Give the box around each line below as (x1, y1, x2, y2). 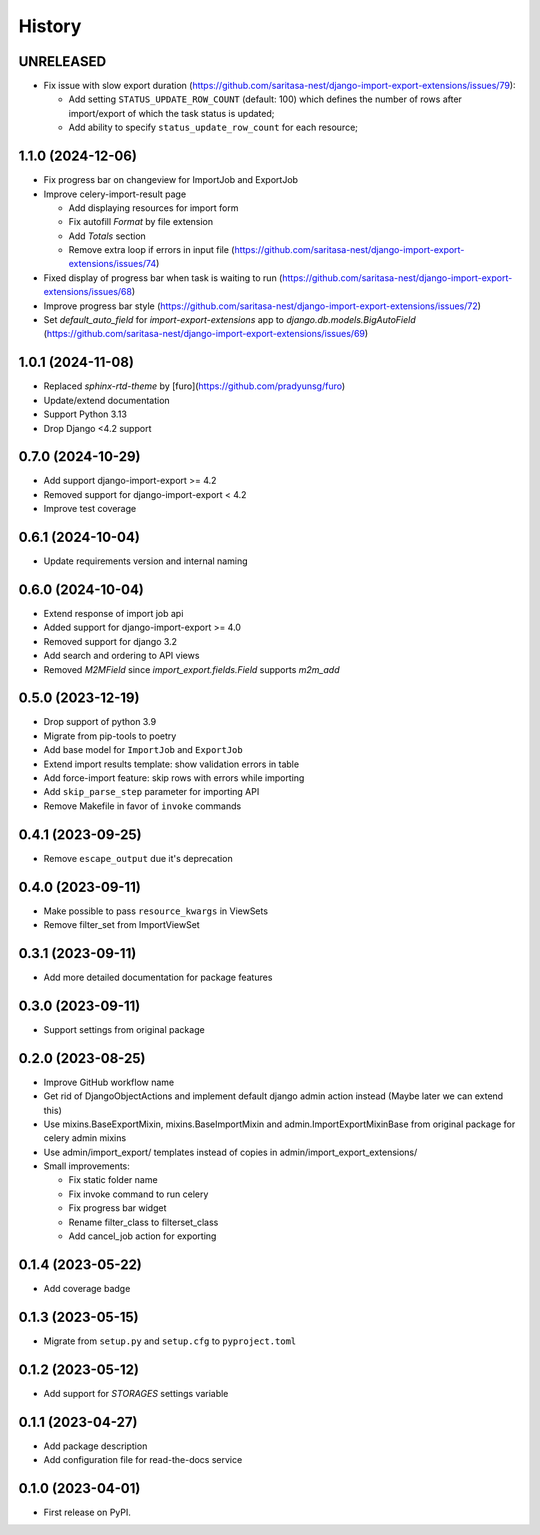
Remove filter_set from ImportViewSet (43, 919, 200, 931)
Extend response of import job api (43, 608, 184, 620)
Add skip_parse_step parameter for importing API (43, 786, 260, 798)
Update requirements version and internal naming (43, 555, 248, 567)
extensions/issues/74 (68, 258, 157, 270)
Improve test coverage (43, 503, 137, 515)
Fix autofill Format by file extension (68, 216, 214, 228)
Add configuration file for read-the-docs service (43, 1454, 243, 1466)
